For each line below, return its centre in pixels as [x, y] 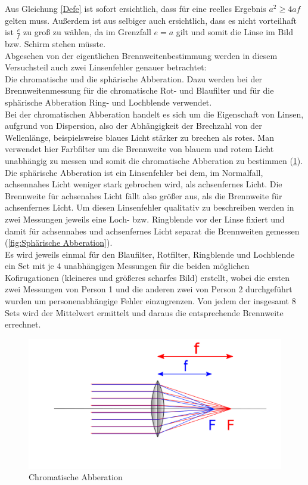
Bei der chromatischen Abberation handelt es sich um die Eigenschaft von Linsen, [154, 114]
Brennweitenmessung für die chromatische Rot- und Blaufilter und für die [139, 90]
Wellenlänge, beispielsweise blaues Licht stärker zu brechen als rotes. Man [139, 137]
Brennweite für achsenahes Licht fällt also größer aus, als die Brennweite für [144, 195]
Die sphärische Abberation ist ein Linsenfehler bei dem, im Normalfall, [134, 172]
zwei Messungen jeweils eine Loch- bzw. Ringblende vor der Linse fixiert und [145, 219]
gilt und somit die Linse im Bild [234, 32]
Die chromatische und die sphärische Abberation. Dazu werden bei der [134, 78]
